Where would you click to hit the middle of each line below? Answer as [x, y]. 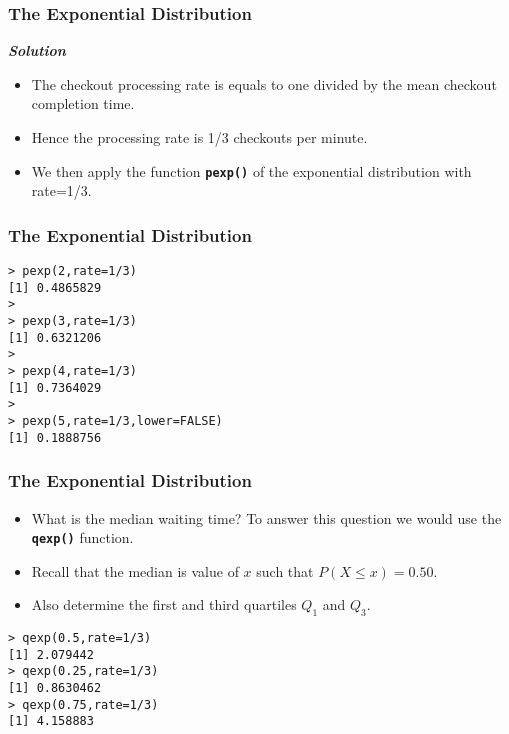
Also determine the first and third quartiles [164, 604]
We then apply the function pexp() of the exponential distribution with [251, 170]
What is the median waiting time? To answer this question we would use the [266, 517]
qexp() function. [82, 537]
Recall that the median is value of [135, 570]
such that [285, 570]
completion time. [83, 103]
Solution [37, 50]
